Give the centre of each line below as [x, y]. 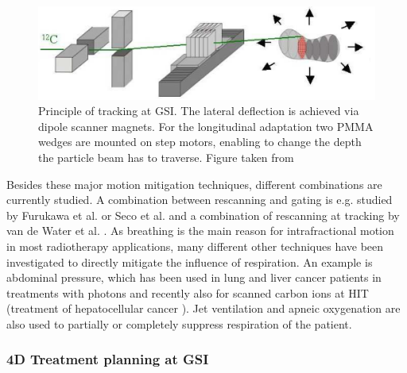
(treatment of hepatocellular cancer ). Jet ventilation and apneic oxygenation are [203, 308]
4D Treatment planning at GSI [108, 359]
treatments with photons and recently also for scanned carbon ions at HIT [188, 292]
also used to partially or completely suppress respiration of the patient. [179, 323]
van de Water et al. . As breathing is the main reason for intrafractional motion [200, 231]
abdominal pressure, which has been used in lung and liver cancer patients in [194, 277]
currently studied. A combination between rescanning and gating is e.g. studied [200, 200]
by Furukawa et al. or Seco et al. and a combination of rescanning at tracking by [203, 215]
